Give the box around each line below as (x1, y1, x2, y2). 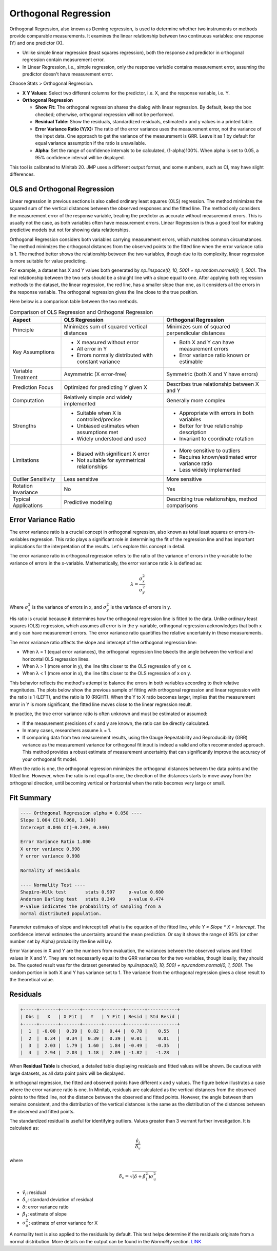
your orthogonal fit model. (22, 756, 77, 762)
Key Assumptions (12, 348, 55, 356)
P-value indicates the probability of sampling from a (20, 903, 161, 909)
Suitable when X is (76, 409, 122, 416)
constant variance (76, 358, 121, 365)
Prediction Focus (12, 383, 53, 390)
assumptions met (76, 428, 118, 436)
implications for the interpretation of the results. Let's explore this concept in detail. (9, 544, 186, 550)
